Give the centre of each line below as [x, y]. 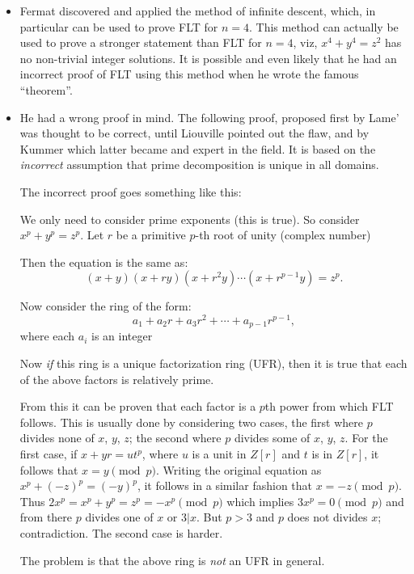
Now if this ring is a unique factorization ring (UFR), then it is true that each [213, 363]
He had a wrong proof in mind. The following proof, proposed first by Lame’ [209, 117]
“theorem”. [46, 89]
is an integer [122, 336]
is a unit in [219, 454]
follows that [49, 469]
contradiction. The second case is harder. [121, 532]
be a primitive [151, 235]
